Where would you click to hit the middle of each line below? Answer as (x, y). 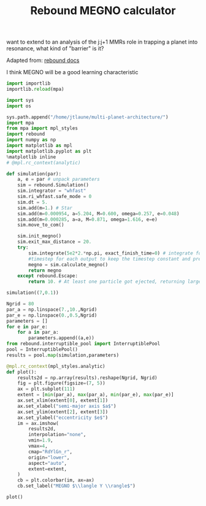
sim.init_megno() (40, 236)
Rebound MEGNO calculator (103, 11)
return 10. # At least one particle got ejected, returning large (115, 282)
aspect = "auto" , (48, 463)
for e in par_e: (27, 327)
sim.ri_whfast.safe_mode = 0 (55, 197)
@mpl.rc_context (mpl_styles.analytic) (56, 366)
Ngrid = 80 (20, 304)
